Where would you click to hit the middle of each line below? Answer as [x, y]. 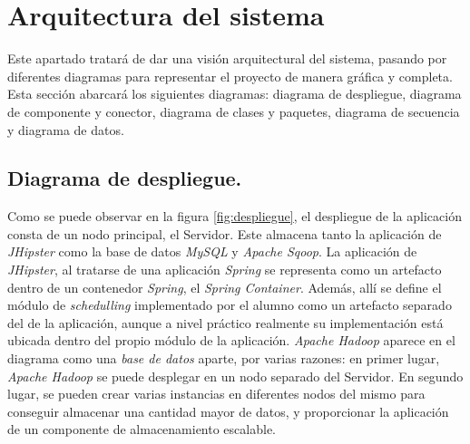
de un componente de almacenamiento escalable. [142, 429]
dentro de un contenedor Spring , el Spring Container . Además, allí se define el [225, 287]
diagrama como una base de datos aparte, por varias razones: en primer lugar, [224, 358]
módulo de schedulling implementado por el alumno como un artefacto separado [230, 305]
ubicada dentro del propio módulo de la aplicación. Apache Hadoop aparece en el [231, 340]
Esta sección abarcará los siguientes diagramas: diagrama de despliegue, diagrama [235, 94]
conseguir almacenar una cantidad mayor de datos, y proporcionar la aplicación [228, 411]
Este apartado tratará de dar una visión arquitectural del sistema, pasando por [227, 58]
